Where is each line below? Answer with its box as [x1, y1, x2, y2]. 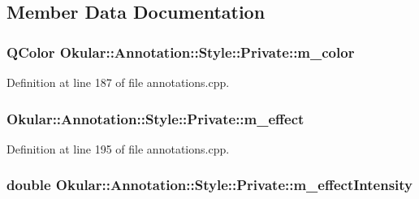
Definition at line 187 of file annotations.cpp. [6, 74, 230, 90]
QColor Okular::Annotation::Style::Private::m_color [6, 41, 355, 62]
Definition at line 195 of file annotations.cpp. [6, 140, 230, 157]
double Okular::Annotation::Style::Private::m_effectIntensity [6, 175, 413, 195]
